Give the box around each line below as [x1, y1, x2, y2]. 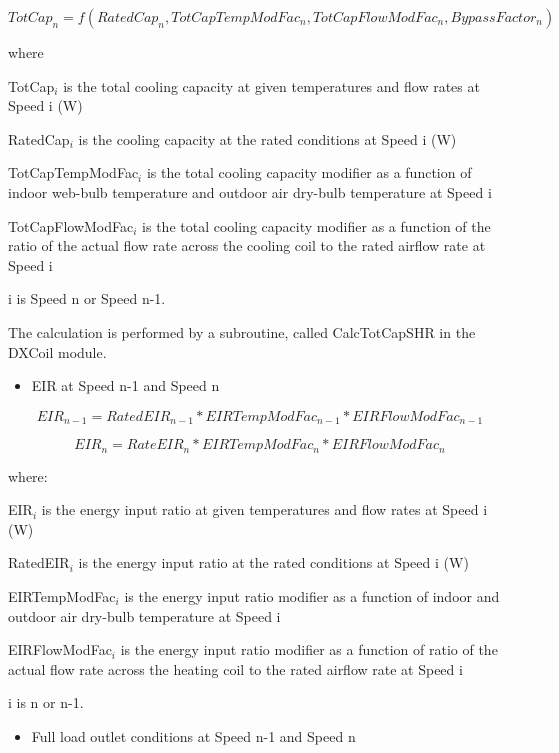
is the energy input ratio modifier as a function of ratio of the [120, 639, 498, 660]
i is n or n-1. [8, 692, 84, 713]
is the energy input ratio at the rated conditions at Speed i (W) [78, 552, 469, 573]
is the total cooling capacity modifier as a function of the [142, 215, 491, 236]
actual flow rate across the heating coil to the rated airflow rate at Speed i [8, 658, 463, 679]
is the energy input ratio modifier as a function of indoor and [124, 586, 500, 606]
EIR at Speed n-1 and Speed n [31, 375, 220, 396]
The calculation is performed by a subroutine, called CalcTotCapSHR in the [8, 321, 476, 342]
